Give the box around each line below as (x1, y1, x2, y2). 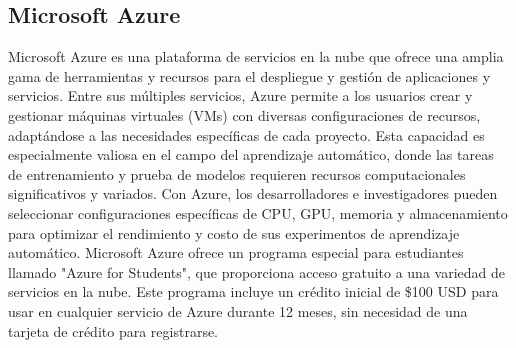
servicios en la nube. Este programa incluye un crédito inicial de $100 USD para (8, 281, 499, 302)
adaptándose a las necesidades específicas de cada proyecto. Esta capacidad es (8, 124, 485, 145)
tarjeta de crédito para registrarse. (8, 320, 218, 341)
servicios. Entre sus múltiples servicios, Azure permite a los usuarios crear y (8, 85, 473, 106)
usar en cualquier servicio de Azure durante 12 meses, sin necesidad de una (8, 300, 468, 321)
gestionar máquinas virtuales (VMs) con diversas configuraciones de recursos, (8, 104, 481, 125)
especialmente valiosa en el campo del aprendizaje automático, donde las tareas (8, 144, 494, 165)
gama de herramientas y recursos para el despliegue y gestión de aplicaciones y (8, 65, 491, 86)
